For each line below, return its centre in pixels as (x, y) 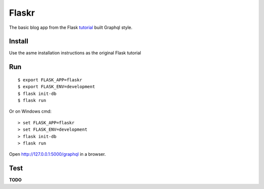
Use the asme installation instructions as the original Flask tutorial (75, 53)
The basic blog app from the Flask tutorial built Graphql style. (71, 27)
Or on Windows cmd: (30, 111)
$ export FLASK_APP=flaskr (50, 80)
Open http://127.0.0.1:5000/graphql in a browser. (57, 154)
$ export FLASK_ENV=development (56, 87)
